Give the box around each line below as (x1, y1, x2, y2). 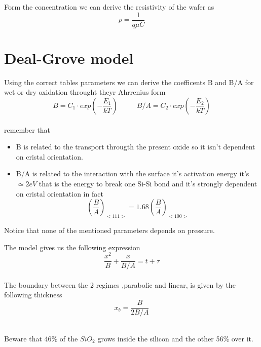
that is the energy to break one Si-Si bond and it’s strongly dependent (39, 178, 257, 188)
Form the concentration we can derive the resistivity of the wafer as (4, 2, 214, 12)
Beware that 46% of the (4, 333, 78, 343)
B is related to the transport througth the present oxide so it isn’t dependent (16, 141, 255, 152)
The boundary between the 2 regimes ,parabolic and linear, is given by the (4, 279, 236, 290)
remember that (4, 124, 51, 135)
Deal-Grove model (4, 47, 134, 68)
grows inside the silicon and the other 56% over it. (97, 333, 253, 343)
